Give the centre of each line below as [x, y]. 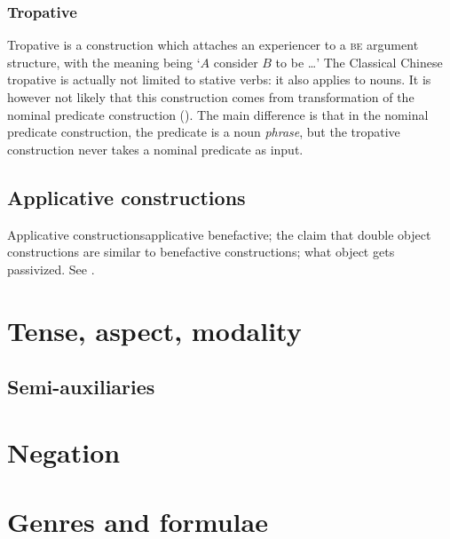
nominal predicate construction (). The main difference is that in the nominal [218, 114]
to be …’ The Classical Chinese [359, 62]
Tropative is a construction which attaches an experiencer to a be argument [213, 45]
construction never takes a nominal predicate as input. [155, 149]
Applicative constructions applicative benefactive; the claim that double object [219, 234]
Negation [64, 452]
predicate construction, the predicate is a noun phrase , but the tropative [204, 132]
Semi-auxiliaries [81, 387]
